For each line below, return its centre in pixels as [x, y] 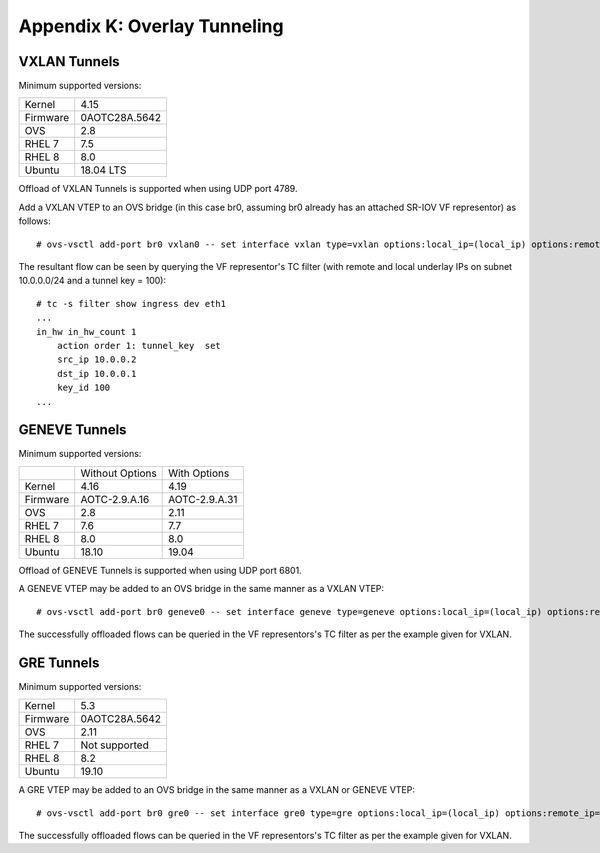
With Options [199, 473]
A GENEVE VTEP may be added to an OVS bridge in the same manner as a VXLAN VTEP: [201, 589]
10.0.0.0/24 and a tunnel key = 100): [92, 281]
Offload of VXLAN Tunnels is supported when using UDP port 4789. [158, 189]
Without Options [118, 473]
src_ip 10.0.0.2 [96, 359]
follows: [34, 221]
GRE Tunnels [59, 662]
